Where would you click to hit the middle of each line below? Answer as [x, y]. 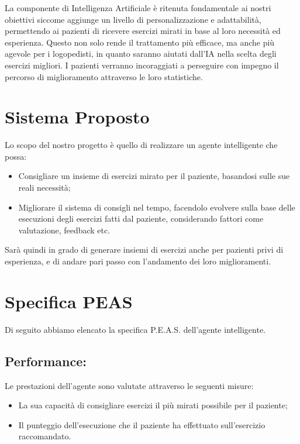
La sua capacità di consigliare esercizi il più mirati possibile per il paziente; [153, 405]
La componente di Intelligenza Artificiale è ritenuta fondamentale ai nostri [138, 8]
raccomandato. [45, 436]
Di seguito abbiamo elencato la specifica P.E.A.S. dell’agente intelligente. [135, 329]
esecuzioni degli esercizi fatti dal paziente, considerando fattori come [141, 218]
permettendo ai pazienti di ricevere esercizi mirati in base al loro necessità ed [143, 31]
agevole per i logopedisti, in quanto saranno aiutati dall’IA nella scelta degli [141, 54]
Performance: [46, 361]
